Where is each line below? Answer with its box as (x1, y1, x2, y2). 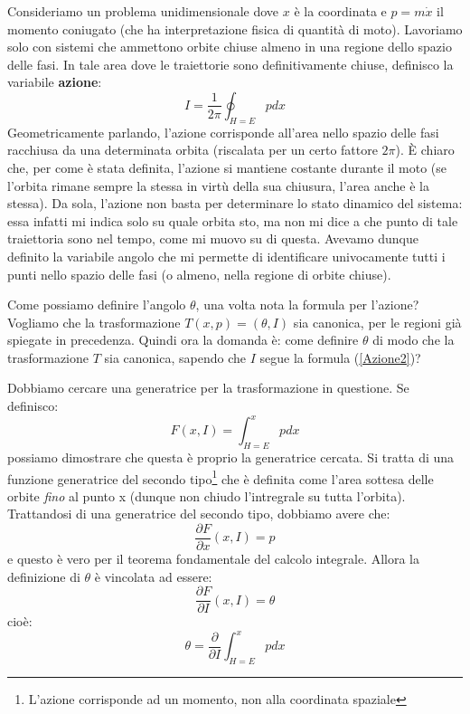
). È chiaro (395, 140, 455, 159)
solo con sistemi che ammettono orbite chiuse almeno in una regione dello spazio (7, 37, 452, 56)
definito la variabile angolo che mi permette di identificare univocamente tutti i (7, 246, 446, 265)
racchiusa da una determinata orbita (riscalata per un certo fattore (7, 140, 378, 159)
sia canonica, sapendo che (104, 347, 246, 367)
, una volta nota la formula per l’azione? (195, 295, 419, 314)
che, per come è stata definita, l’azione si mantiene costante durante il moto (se (7, 157, 447, 176)
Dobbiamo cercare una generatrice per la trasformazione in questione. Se (7, 378, 409, 397)
